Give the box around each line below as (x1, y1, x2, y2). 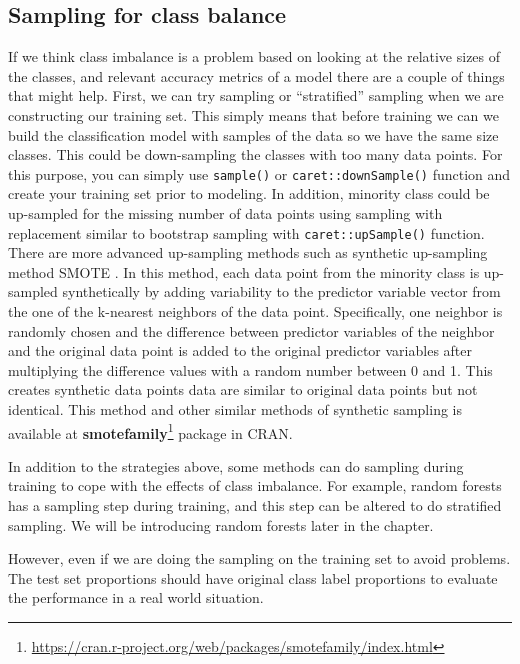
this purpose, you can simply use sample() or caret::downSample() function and (8, 163, 511, 184)
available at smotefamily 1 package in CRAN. (8, 419, 293, 443)
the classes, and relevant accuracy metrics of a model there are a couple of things (8, 65, 505, 86)
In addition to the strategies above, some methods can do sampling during (8, 455, 464, 476)
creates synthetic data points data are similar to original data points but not (8, 379, 478, 400)
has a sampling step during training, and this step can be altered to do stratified (8, 495, 502, 516)
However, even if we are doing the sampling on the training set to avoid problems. (8, 548, 511, 569)
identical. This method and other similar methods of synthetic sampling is (8, 399, 462, 420)
